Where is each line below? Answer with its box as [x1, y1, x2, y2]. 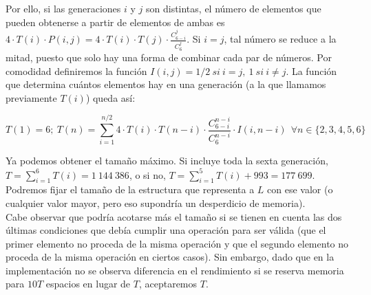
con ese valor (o [267, 182, 333, 197]
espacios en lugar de [45, 276, 131, 291]
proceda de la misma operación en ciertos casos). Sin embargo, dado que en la [6, 250, 335, 264]
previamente [6, 90, 57, 105]
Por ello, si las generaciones [6, 1, 121, 15]
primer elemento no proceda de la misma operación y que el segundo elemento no [6, 236, 349, 250]
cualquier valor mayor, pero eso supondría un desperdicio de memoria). [6, 195, 306, 210]
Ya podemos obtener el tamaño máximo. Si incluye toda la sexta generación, [6, 153, 328, 168]
